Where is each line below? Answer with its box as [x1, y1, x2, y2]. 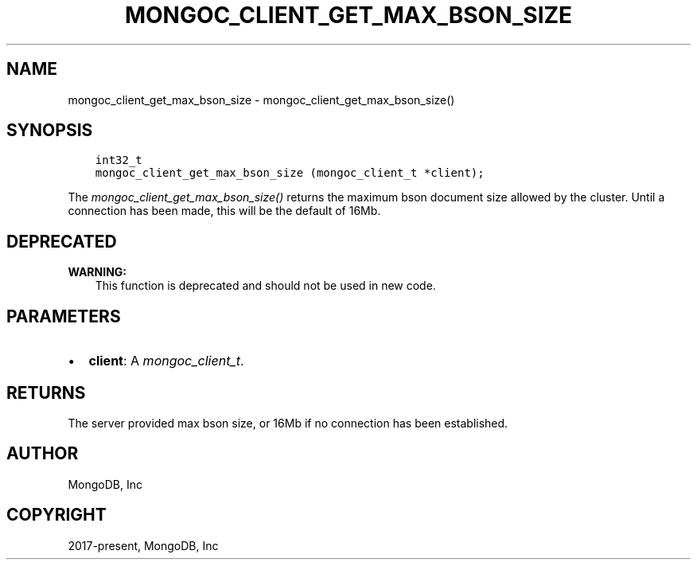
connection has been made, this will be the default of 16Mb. [68, 204, 381, 218]
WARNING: [68, 265, 127, 279]
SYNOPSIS [6, 120, 93, 141]
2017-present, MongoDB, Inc [68, 538, 219, 552]
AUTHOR [6, 443, 79, 464]
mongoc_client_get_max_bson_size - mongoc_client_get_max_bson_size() [68, 92, 455, 107]
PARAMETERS [6, 306, 121, 326]
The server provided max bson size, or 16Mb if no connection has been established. [68, 416, 508, 430]
